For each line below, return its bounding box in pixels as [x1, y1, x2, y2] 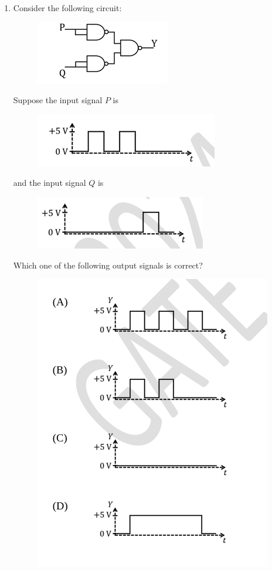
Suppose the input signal [13, 94, 103, 106]
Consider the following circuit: [13, 2, 122, 13]
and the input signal [13, 176, 86, 189]
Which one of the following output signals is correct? [13, 259, 203, 271]
